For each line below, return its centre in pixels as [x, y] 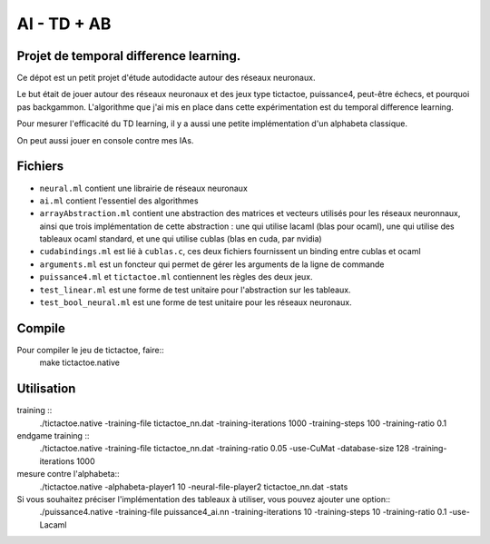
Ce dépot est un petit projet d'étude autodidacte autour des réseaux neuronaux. [166, 78]
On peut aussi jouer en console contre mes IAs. [105, 140]
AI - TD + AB [64, 24]
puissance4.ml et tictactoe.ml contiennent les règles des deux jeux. [176, 277]
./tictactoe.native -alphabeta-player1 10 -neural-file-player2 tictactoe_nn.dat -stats [194, 487]
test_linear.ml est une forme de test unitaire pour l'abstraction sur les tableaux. [195, 290]
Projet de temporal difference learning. [129, 56]
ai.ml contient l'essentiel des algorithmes [119, 201]
